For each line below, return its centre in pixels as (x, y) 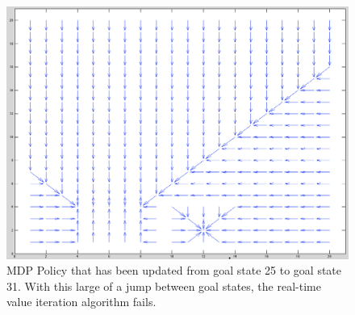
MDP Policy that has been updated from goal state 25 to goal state (174, 270)
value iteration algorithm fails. (81, 302)
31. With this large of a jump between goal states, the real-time (164, 286)
